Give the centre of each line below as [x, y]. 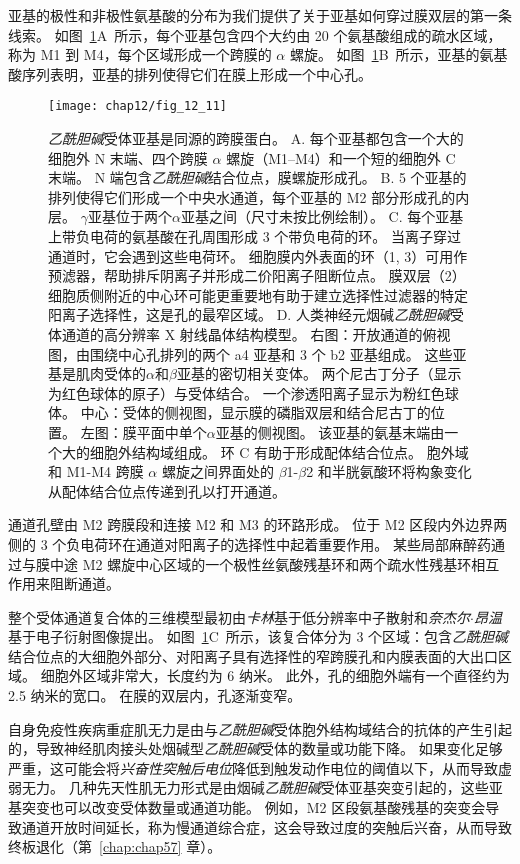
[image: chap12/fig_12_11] [137, 106]
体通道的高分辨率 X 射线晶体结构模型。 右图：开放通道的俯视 [249, 333]
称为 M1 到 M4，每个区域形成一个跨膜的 [140, 54]
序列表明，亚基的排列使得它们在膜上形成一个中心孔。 [196, 73]
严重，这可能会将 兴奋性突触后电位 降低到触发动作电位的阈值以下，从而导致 [253, 767]
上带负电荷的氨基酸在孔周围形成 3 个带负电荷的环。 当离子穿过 [254, 236]
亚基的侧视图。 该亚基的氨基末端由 [330, 431]
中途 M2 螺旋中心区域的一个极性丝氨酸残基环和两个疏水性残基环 [260, 563]
